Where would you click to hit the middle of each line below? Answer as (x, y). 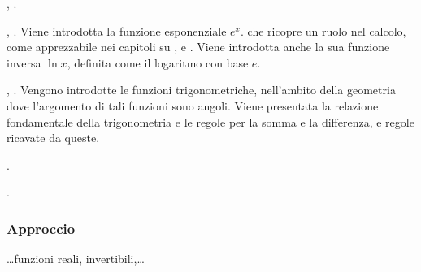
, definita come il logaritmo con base (158, 62)
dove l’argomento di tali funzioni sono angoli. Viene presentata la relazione (193, 105)
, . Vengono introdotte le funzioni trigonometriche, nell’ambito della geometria (201, 90)
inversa (24, 62)
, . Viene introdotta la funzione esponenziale (117, 30)
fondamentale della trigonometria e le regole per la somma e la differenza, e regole (210, 121)
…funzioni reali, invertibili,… (76, 259)
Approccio (41, 228)
